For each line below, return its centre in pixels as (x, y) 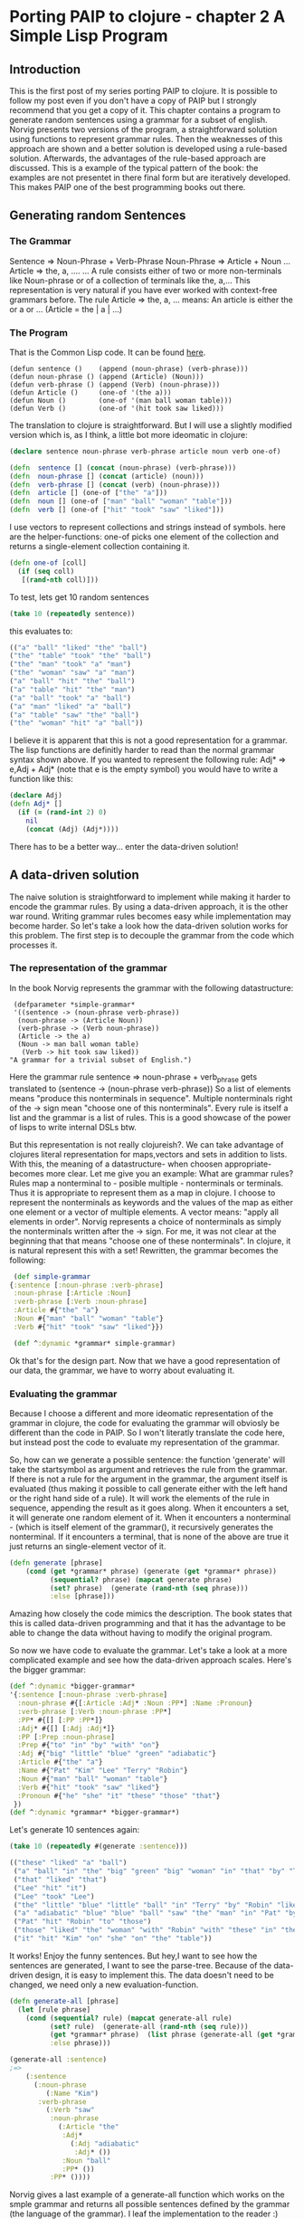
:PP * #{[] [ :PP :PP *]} (60, 1720)
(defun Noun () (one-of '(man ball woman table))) (121, 400)
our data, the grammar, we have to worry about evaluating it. (122, 1370)
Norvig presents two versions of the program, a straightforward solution (143, 129)
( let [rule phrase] (54, 2009)
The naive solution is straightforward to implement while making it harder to (150, 897)
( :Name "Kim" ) (72, 2093)
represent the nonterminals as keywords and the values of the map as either (152, 1202)
